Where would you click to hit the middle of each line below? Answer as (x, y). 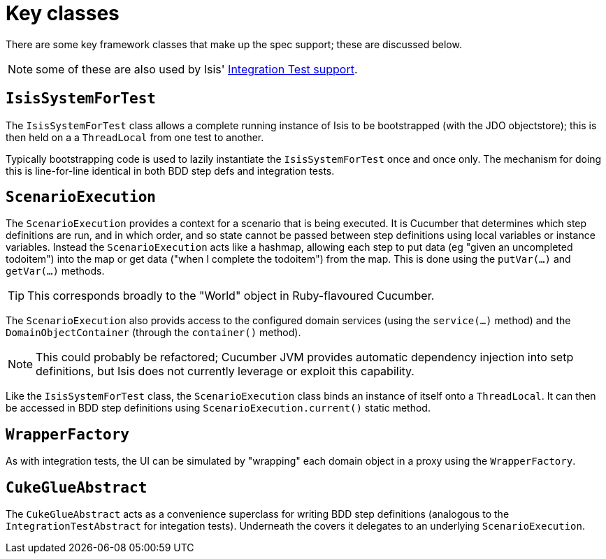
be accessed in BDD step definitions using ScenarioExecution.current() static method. (218, 408)
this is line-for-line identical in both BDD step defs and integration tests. (170, 170)
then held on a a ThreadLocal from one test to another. (135, 137)
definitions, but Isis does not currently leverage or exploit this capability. (225, 371)
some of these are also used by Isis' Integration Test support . (197, 69)
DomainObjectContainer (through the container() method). (153, 333)
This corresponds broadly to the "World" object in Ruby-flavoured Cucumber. (231, 296)
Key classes (63, 13)
